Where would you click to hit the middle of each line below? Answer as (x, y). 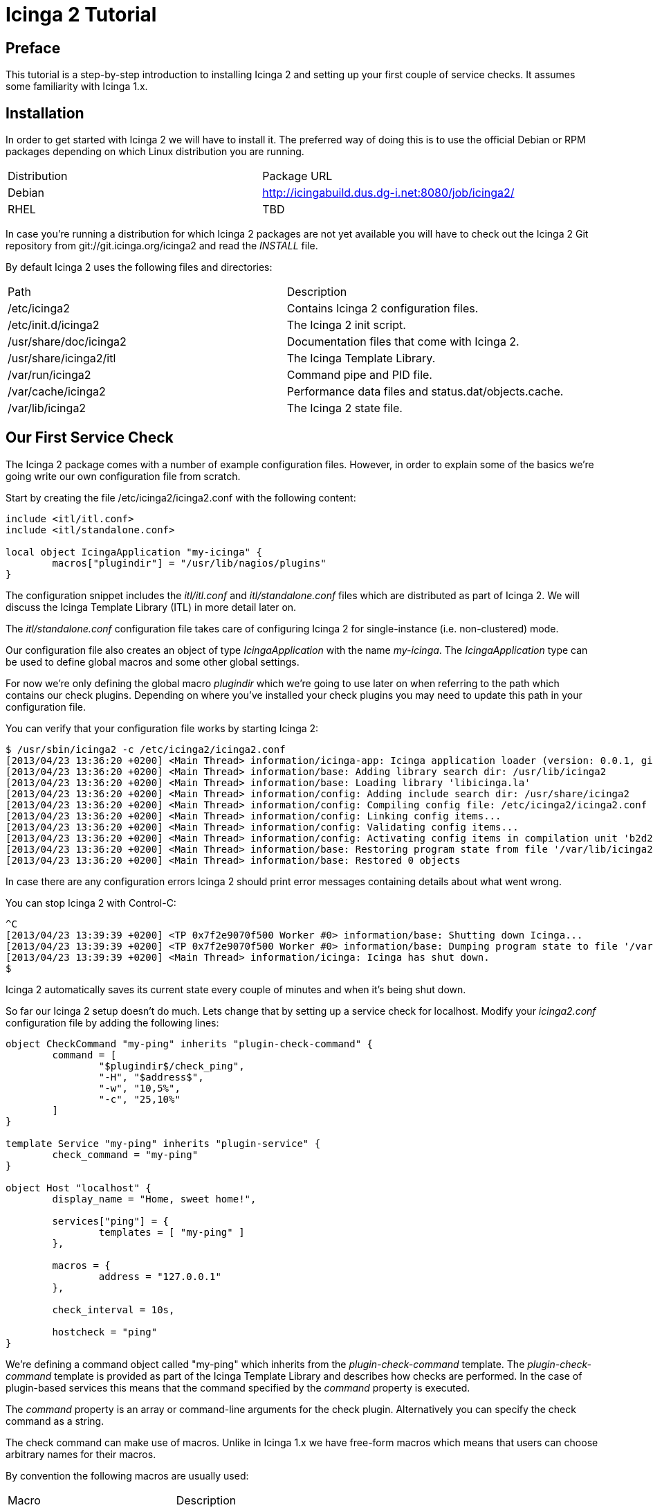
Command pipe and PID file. (359, 375)
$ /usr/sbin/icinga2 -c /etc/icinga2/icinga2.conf (146, 749)
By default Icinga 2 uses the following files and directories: (139, 267)
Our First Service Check (90, 438)
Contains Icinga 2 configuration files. (383, 309)
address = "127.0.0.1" (160, 1276)
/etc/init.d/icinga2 (54, 325)
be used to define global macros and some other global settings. (153, 661)
